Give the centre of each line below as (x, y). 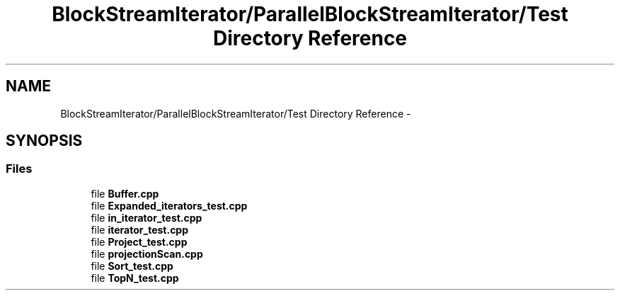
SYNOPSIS (44, 141)
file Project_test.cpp (139, 241)
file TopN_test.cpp (135, 278)
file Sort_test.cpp (132, 266)
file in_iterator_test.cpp (147, 217)
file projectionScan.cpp (147, 254)
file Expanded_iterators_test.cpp (169, 205)
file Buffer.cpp (125, 193)
